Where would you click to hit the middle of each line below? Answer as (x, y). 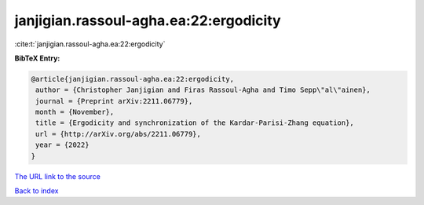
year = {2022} (62, 145)
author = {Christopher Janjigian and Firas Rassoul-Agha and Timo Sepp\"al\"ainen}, (203, 90)
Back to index (37, 191)
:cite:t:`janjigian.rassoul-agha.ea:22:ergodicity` (90, 44)
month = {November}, (75, 112)
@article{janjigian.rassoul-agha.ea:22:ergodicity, (133, 79)
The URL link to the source (58, 176)
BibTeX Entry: (37, 58)
